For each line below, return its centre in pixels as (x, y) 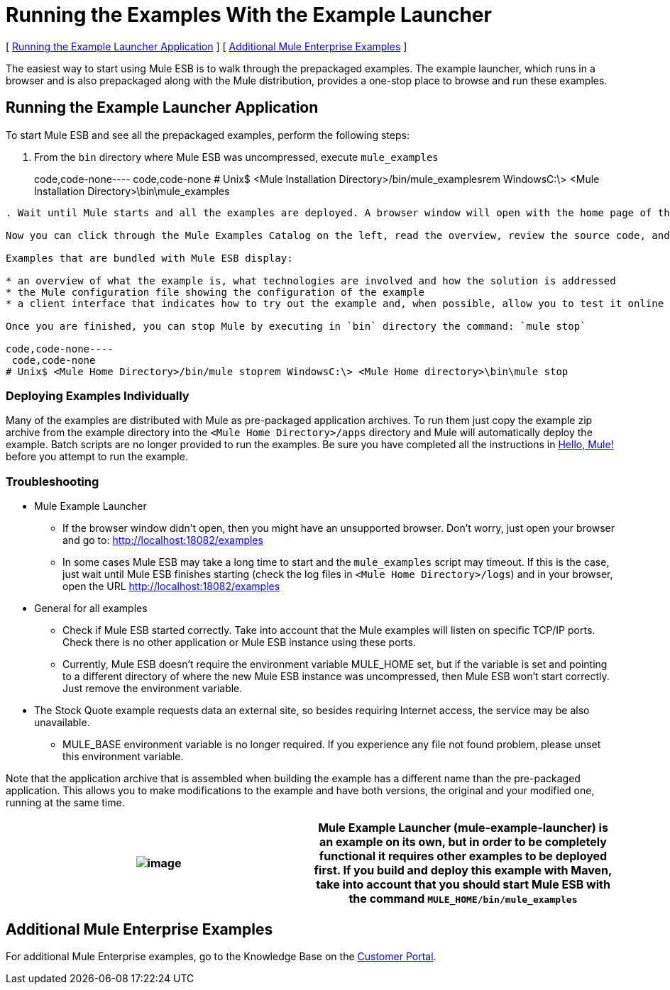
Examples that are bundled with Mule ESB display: (149, 258)
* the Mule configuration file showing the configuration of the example (215, 292)
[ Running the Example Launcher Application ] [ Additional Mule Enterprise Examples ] (207, 46)
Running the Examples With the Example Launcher (249, 15)
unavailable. (62, 723)
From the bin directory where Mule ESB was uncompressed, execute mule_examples (236, 157)
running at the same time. (65, 803)
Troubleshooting (53, 481)
